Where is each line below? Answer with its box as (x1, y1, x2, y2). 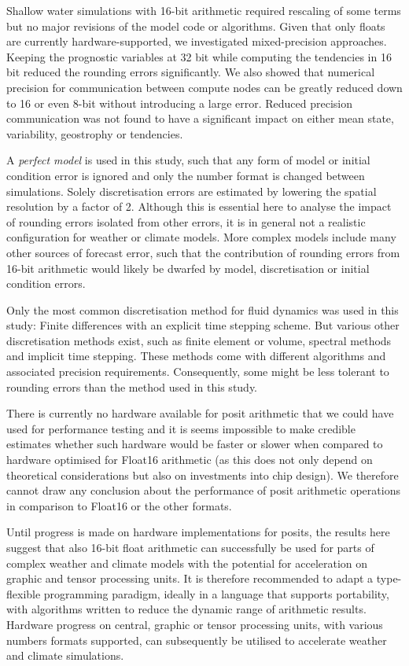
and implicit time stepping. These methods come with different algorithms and (6, 348, 386, 364)
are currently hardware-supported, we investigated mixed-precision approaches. (6, 33, 387, 50)
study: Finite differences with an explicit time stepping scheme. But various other (6, 317, 400, 333)
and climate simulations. (6, 647, 124, 664)
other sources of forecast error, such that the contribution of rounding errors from (6, 244, 400, 260)
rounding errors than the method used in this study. (6, 378, 258, 395)
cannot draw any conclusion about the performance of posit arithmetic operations (6, 482, 400, 499)
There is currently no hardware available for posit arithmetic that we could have (6, 405, 394, 421)
